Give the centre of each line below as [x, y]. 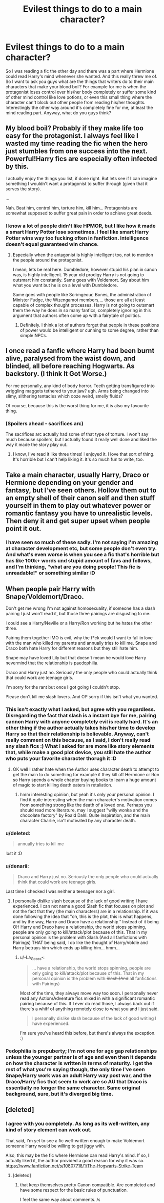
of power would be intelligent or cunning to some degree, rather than [89, 330]
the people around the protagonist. [48, 260]
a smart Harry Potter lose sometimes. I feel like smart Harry [77, 232]
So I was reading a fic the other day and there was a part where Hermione [80, 71]
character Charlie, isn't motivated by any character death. [78, 820]
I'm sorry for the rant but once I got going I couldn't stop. [63, 687]
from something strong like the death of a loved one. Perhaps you [86, 805]
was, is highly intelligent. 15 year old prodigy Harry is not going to [78, 275]
